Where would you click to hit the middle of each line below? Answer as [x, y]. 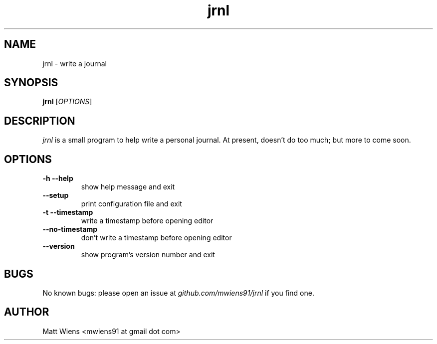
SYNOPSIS [31, 83]
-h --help [58, 178]
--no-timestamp [70, 229]
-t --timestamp [68, 212]
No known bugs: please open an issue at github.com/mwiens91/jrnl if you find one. [178, 293]
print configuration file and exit [131, 204]
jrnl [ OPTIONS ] [67, 102]
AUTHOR [27, 312]
